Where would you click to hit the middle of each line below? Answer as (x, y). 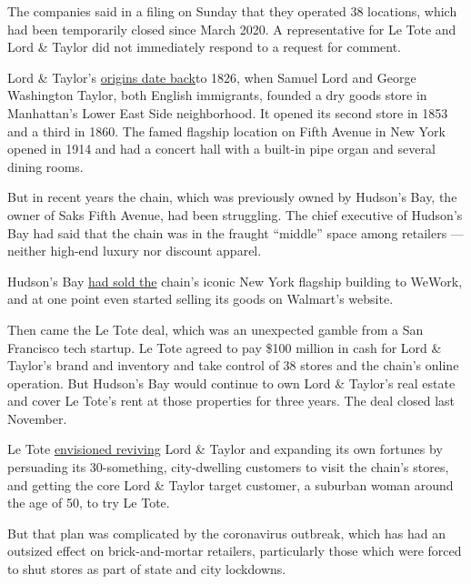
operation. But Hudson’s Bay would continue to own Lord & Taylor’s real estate (231, 383)
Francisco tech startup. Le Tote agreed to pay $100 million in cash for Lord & (225, 347)
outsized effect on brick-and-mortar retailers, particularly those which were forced (235, 551)
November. (37, 418)
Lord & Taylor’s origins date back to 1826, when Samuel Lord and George (212, 77)
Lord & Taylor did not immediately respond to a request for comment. (204, 47)
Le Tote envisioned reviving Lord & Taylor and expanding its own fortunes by (225, 449)
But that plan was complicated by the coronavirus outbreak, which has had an (227, 533)
